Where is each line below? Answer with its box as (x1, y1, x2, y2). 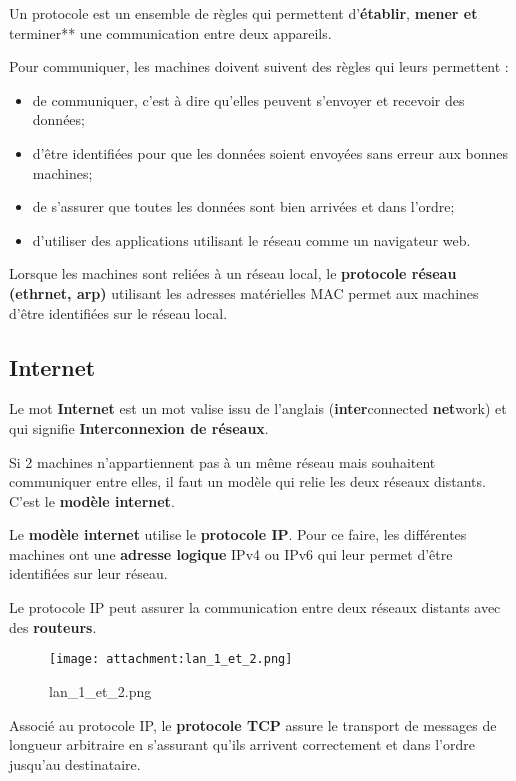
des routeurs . (9, 616, 97, 637)
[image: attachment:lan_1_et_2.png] (49, 652, 293, 667)
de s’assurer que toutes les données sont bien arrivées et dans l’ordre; (32, 196, 455, 217)
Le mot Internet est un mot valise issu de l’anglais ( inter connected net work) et (9, 398, 507, 419)
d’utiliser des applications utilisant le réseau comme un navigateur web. (32, 229, 471, 250)
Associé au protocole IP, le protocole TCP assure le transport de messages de (9, 714, 497, 735)
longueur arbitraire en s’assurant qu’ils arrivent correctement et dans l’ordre (9, 734, 475, 755)
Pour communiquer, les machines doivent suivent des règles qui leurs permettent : (9, 56, 509, 77)
